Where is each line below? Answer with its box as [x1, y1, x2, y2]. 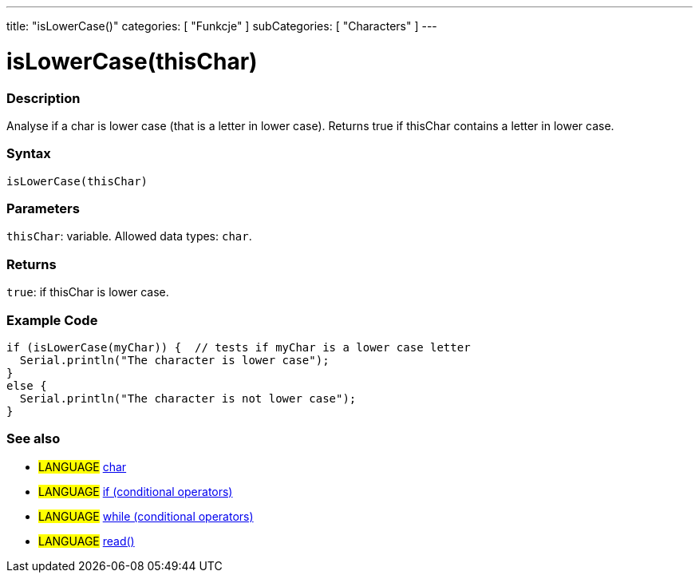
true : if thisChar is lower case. [6, 285, 169, 299]
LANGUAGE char [38, 459, 127, 474]
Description [6, 89, 81, 106]
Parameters [6, 200, 80, 216]
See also [6, 430, 61, 447]
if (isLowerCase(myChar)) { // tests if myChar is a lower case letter [6, 340, 471, 354]
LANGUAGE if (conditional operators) [38, 484, 233, 498]
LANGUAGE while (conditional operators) [38, 509, 254, 523]
